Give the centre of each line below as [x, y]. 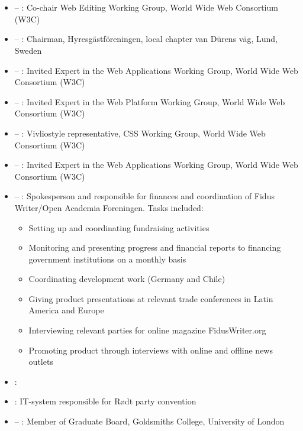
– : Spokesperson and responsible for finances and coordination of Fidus [144, 196]
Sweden [28, 50]
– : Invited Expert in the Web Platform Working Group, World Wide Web [150, 101]
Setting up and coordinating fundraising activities [119, 227]
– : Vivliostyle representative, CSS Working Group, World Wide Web [140, 133]
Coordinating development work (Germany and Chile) [127, 279]
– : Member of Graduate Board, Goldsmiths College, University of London [149, 421]
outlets [41, 362]
